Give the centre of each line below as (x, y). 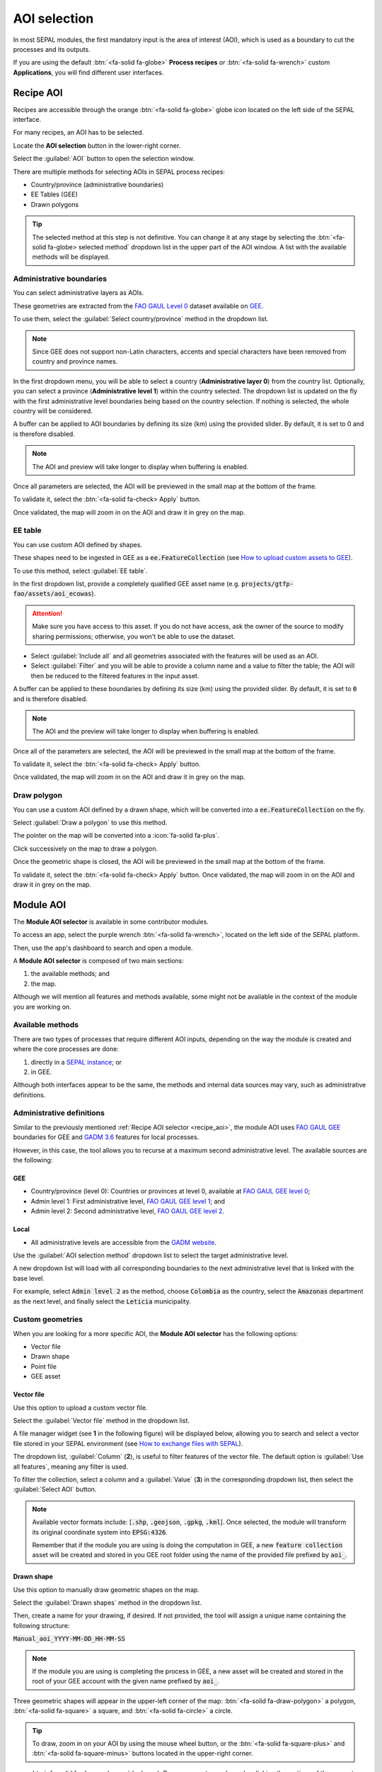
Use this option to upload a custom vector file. (80, 1408)
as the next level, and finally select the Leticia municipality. (102, 1301)
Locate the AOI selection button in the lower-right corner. (97, 145)
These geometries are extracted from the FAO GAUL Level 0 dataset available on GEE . (138, 305)
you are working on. (42, 1006)
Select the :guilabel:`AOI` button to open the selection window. (104, 159)
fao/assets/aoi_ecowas (52, 594)
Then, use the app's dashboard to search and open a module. (103, 948)
